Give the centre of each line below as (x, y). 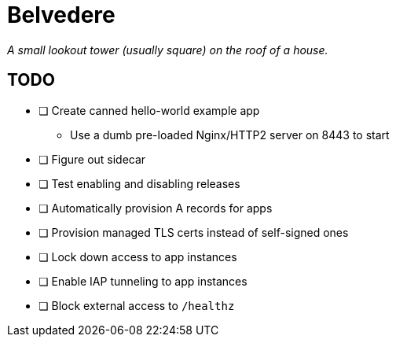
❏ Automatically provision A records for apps (156, 208)
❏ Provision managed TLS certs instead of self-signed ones (194, 232)
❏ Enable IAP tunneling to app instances (143, 281)
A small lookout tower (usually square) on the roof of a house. (168, 50)
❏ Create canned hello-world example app (149, 110)
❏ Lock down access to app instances (138, 256)
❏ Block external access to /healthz (137, 305)
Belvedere (61, 15)
